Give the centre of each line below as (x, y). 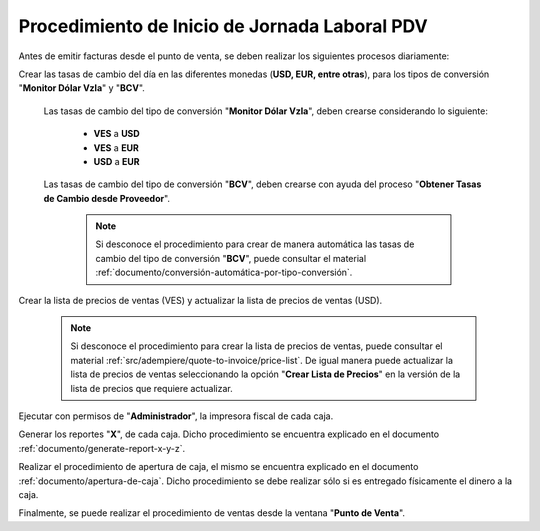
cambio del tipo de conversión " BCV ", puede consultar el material (231, 258)
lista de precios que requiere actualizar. (152, 388)
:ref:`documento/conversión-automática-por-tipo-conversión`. (224, 272)
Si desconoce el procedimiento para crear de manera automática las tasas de (255, 244)
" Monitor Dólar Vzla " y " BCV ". (81, 88)
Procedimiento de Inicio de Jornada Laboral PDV (223, 26)
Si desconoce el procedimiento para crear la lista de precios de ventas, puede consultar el (256, 346)
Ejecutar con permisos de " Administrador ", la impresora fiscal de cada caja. (176, 416)
